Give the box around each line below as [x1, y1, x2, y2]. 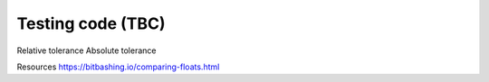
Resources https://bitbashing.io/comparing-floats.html [16, 61, 220, 72]
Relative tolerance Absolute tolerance [16, 45, 157, 56]
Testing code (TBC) [16, 14, 167, 33]
